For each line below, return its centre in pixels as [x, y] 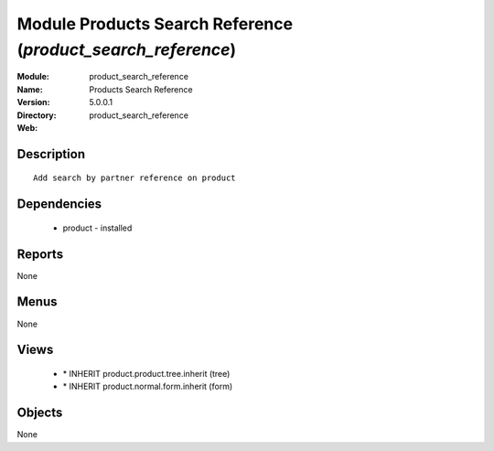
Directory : [37, 115]
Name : [30, 89]
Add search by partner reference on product [135, 178]
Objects [40, 413]
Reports [40, 254]
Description [51, 154]
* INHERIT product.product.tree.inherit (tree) [146, 373]
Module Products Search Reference [155, 24]
